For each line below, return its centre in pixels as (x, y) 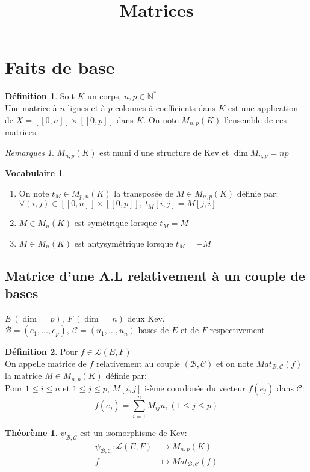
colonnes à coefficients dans (165, 107)
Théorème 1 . (31, 433)
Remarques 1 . (29, 152)
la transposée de (144, 193)
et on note (235, 363)
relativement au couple (138, 363)
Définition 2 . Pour (42, 351)
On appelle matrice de (46, 363)
